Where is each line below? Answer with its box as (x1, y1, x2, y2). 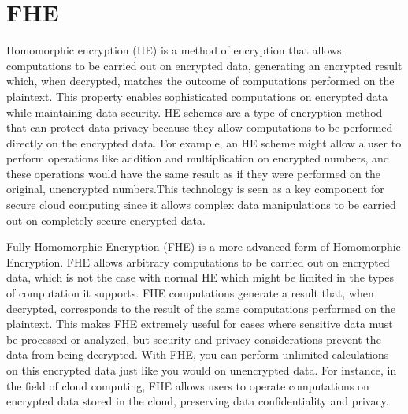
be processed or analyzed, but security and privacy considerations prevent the (6, 330, 381, 347)
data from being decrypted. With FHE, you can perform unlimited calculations (6, 346, 389, 363)
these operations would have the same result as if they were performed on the (6, 165, 380, 181)
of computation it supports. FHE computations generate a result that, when (6, 285, 374, 301)
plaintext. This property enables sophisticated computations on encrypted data (6, 88, 388, 104)
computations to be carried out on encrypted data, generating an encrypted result (6, 57, 402, 73)
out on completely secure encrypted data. (6, 211, 206, 228)
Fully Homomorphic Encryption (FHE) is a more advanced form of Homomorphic (6, 238, 401, 255)
